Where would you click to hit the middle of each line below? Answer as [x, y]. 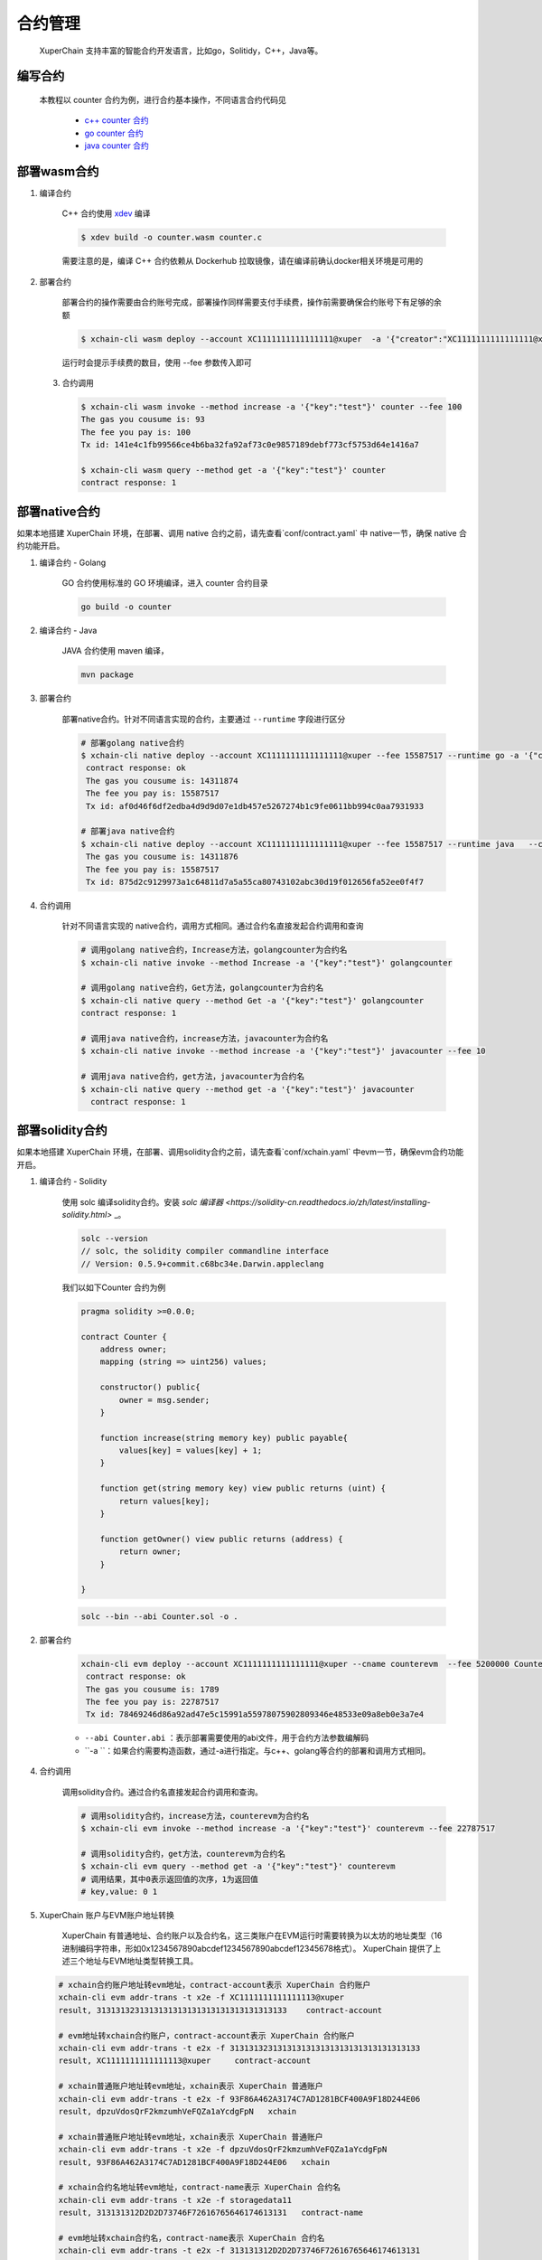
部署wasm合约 [58, 171]
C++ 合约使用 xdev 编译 [106, 213]
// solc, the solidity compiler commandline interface [205, 1251]
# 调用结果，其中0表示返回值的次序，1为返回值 [170, 1879]
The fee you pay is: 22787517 [153, 1702]
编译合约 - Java [68, 630]
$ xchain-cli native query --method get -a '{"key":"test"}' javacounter [248, 1089]
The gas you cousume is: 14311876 [162, 857]
